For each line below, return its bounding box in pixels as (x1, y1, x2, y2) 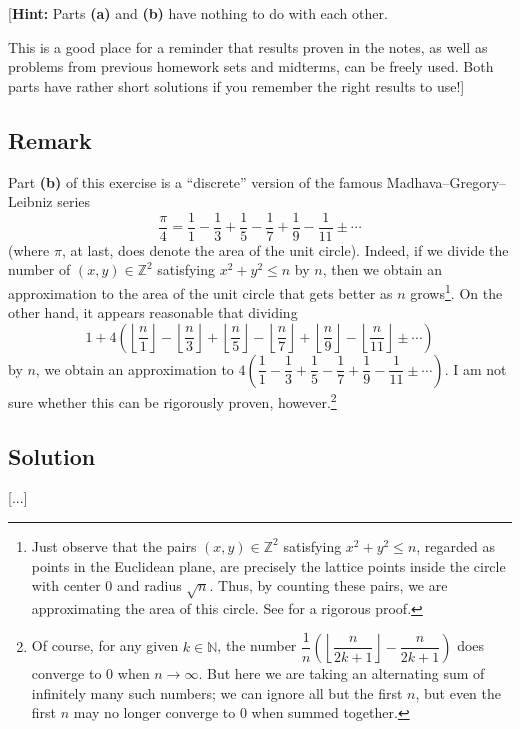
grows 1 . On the (410, 280, 503, 303)
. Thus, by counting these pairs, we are (209, 575, 448, 596)
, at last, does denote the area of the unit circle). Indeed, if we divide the (61, 239, 509, 260)
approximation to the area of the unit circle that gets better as (8, 282, 393, 303)
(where (8, 239, 50, 260)
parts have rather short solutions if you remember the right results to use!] (8, 75, 465, 96)
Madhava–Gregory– (386, 171, 507, 192)
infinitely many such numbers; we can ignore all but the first (31, 682, 403, 703)
